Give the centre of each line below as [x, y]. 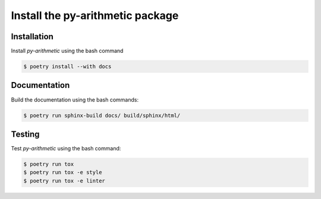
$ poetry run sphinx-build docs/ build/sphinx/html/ [102, 115]
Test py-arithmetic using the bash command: [66, 149]
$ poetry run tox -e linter [64, 181]
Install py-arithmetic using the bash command [67, 51]
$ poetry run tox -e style [63, 173]
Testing [25, 134]
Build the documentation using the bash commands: [75, 99]
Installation [32, 37]
